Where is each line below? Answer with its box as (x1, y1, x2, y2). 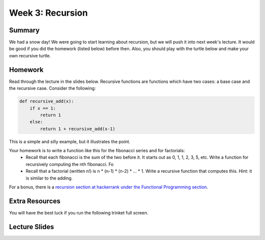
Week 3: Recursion (9, 7, 88, 18)
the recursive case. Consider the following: (9, 85, 96, 91)
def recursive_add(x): (19, 99, 74, 104)
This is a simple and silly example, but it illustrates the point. (9, 138, 131, 144)
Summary (9, 26, 40, 34)
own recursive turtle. (9, 53, 51, 58)
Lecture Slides (9, 222, 54, 231)
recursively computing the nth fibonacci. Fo (26, 161, 114, 167)
